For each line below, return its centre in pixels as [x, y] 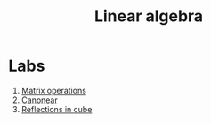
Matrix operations [53, 90]
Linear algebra [149, 16]
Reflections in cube [57, 109]
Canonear [40, 100]
